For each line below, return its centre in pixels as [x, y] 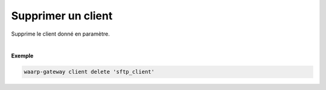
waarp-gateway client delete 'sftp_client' [89, 72]
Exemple [22, 56]
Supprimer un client [62, 16]
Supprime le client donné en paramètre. [60, 34]
